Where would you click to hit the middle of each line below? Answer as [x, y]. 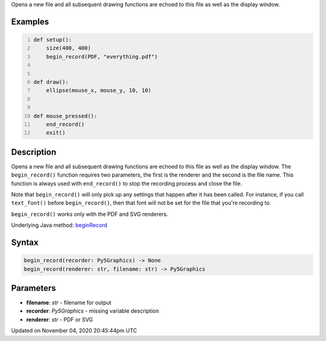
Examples [30, 21]
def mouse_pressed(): [66, 116]
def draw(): [51, 82]
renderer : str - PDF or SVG [60, 319]
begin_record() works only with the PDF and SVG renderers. [90, 214]
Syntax [25, 242]
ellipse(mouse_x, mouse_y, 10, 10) [99, 90]
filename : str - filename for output [69, 303]
